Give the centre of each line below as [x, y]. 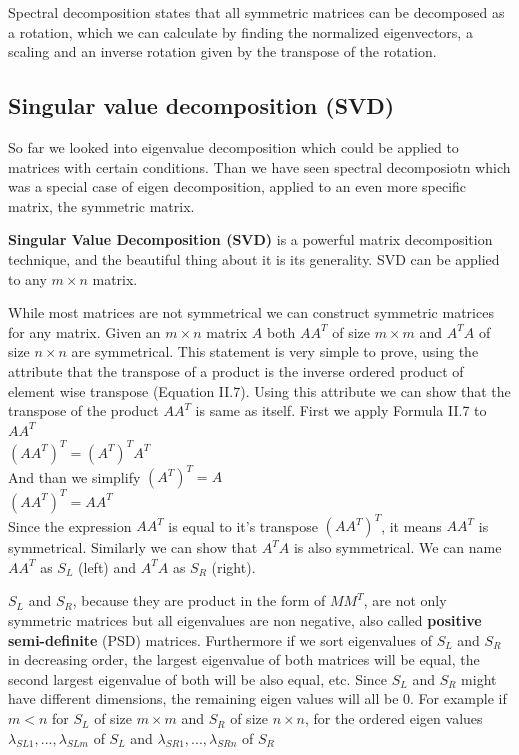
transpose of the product [83, 410]
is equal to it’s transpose [243, 525]
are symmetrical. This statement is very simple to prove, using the [275, 351]
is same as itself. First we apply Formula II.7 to [341, 410]
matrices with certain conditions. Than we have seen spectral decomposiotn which [259, 166]
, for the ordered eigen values [394, 718]
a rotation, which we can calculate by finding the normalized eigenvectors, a [240, 31]
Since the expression [70, 525]
